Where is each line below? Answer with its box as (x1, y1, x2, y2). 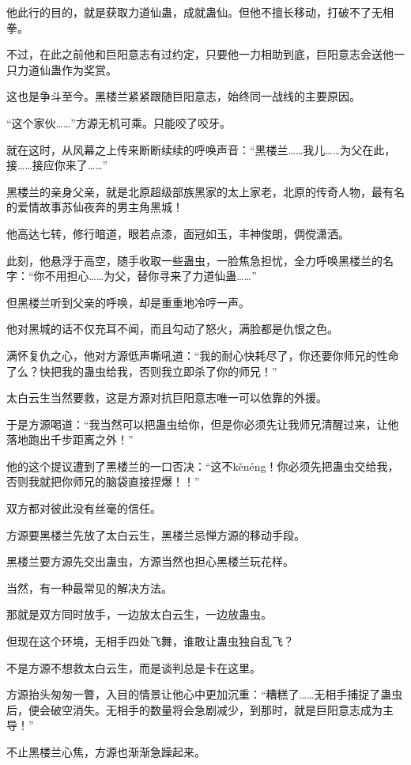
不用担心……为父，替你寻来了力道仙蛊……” (44, 267, 257, 284)
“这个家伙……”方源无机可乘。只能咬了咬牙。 (6, 114, 231, 131)
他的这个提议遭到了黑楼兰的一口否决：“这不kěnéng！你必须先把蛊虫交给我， (6, 457, 399, 474)
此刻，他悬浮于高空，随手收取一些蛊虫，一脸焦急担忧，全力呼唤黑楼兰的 (6, 252, 383, 268)
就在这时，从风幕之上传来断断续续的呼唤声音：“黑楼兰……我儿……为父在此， (6, 141, 396, 157)
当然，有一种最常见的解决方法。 (6, 579, 172, 596)
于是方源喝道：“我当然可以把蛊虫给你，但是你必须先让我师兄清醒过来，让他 (6, 415, 399, 432)
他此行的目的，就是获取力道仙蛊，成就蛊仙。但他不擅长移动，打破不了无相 (6, 4, 394, 20)
